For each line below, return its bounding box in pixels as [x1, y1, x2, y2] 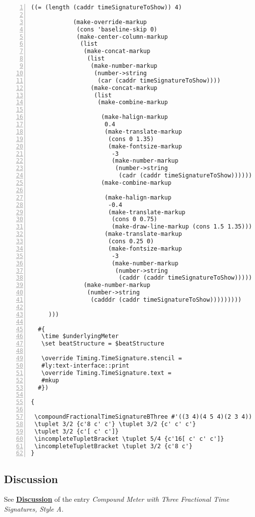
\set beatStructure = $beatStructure [41, 340, 165, 347]
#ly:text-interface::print [41, 362, 129, 369]
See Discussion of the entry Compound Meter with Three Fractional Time [4, 494, 229, 504]
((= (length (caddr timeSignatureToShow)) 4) [31, 4, 182, 11]
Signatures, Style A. [4, 504, 64, 514]
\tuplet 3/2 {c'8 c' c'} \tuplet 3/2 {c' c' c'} [34, 420, 196, 428]
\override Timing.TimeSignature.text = [41, 369, 172, 376]
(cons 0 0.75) [111, 216, 157, 223]
